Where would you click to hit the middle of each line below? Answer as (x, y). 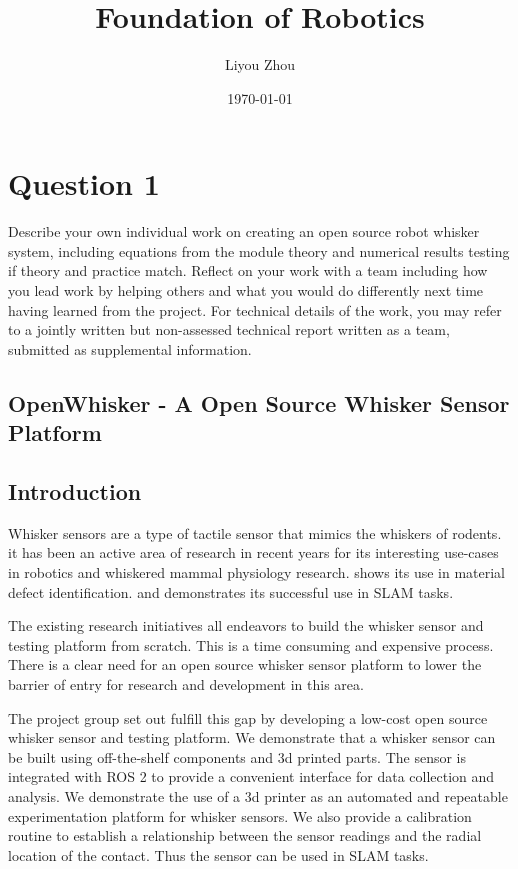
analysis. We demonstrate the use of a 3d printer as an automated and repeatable (258, 795)
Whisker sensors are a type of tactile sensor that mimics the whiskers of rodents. (255, 532)
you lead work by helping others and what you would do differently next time (246, 290)
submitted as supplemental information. (130, 348)
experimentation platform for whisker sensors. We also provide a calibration (240, 815)
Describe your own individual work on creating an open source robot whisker (244, 231)
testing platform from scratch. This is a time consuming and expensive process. (251, 644)
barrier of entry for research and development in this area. (186, 683)
